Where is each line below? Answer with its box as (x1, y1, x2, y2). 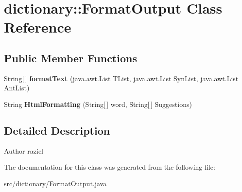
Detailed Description (4, 122, 110, 138)
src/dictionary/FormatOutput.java (4, 178, 107, 188)
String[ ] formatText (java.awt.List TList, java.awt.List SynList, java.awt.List (4, 73, 239, 83)
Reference (4, 17, 71, 37)
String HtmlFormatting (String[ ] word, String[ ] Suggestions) (4, 99, 192, 109)
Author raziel (4, 145, 43, 156)
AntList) (4, 83, 30, 93)
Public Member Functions (4, 50, 137, 65)
